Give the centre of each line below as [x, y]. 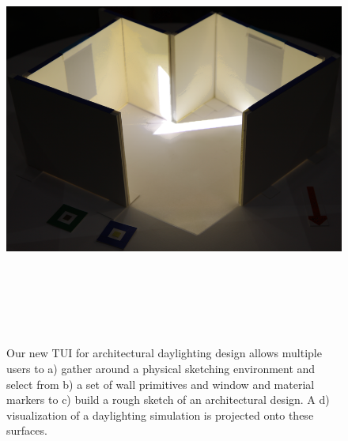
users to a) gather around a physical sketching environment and [161, 369]
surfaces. [27, 430]
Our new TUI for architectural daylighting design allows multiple [164, 353]
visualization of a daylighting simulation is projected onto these [160, 415]
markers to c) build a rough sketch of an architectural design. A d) [168, 400]
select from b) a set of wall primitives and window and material [161, 384]
